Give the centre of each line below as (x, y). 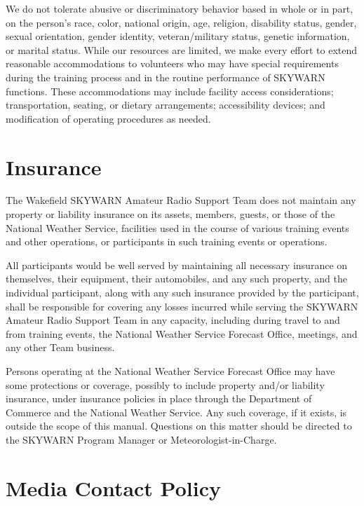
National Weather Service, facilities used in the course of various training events (177, 227)
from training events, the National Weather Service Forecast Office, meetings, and (182, 333)
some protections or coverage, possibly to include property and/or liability (165, 384)
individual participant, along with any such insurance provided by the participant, (182, 293)
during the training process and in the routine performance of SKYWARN (166, 77)
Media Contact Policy (113, 487)
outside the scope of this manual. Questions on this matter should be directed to (179, 426)
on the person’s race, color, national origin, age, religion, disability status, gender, (181, 22)
